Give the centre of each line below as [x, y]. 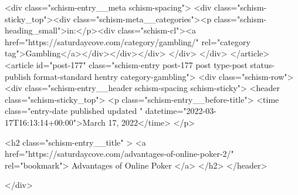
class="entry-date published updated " [74, 111]
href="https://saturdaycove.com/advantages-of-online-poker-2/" [119, 154]
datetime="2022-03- [181, 111]
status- [262, 64]
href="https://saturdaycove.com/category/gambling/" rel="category [128, 41]
